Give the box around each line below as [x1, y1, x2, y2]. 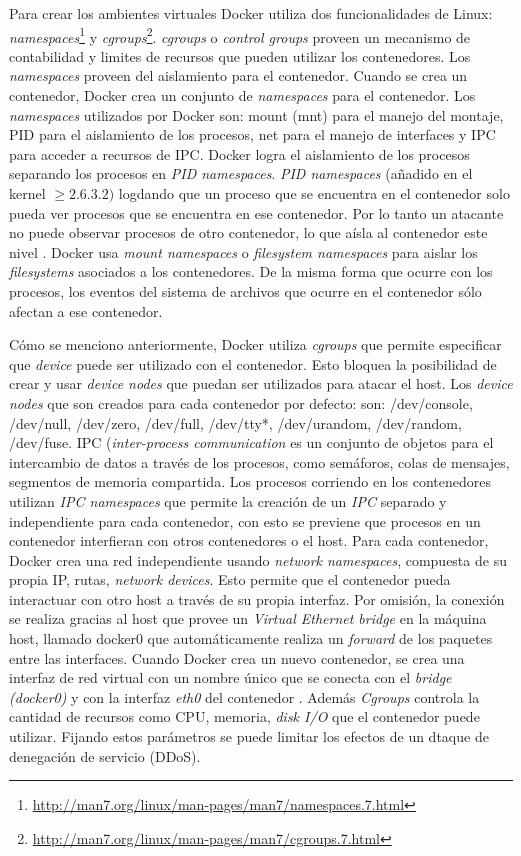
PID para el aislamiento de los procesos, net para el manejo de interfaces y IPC [9, 124, 496, 145]
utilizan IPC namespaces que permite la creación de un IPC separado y [9, 490, 447, 511]
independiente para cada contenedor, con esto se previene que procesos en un [9, 510, 481, 531]
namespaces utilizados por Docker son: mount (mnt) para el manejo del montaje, [9, 104, 504, 125]
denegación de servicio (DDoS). [9, 745, 201, 766]
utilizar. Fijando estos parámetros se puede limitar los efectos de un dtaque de [9, 726, 489, 747]
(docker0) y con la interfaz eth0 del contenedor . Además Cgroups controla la [9, 686, 480, 707]
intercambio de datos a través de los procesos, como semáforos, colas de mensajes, [9, 451, 510, 472]
